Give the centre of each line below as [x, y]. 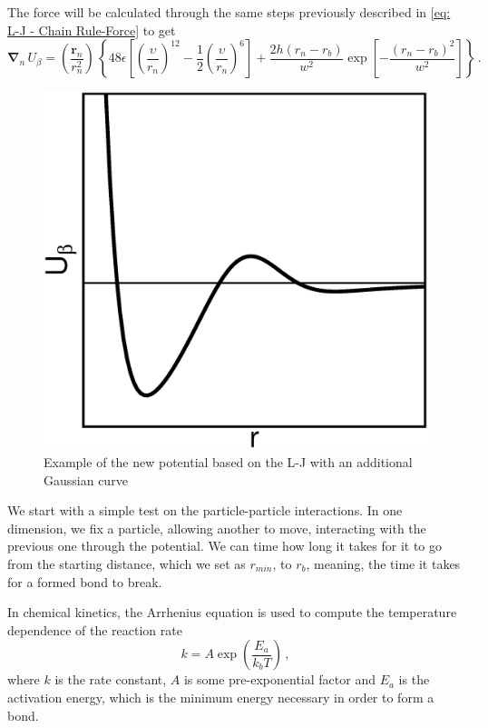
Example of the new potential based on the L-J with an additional [228, 461]
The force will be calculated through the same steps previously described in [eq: [229, 12]
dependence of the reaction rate [95, 629]
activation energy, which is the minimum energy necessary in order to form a [221, 697]
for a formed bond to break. [85, 581]
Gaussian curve [86, 479]
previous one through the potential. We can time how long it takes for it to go [224, 546]
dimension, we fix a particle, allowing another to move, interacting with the [217, 528]
